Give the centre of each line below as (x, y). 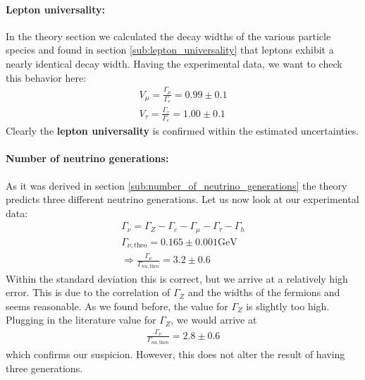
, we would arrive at (214, 320)
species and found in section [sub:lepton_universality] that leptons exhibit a (170, 50)
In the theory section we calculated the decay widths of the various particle (168, 36)
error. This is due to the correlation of (88, 292)
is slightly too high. (288, 306)
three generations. (44, 368)
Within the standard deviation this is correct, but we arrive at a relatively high (177, 278)
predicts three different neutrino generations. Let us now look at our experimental (182, 199)
